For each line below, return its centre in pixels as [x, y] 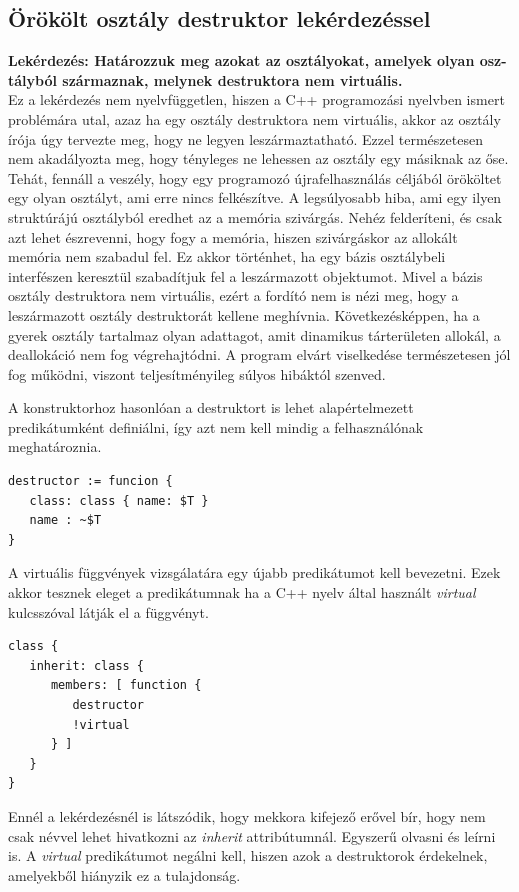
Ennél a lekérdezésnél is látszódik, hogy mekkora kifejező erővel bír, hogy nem [247, 815]
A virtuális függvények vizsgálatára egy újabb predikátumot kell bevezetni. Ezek [254, 572]
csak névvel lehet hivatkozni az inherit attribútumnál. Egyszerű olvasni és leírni [252, 835]
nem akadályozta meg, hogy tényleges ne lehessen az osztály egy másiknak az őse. [258, 158]
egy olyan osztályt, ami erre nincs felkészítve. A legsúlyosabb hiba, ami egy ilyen [255, 197]
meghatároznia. [55, 446]
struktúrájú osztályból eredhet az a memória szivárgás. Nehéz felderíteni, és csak [255, 216]
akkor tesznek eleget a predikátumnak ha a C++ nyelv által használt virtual [242, 592]
